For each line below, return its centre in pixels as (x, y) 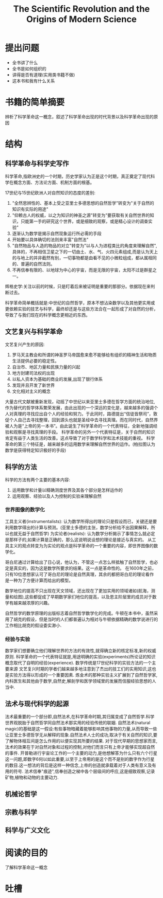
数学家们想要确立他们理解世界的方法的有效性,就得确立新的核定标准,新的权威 (81, 651)
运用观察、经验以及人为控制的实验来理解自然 (57, 496)
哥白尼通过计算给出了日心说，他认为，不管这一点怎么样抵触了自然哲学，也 (79, 562)
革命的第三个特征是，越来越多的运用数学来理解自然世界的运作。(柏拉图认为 (80, 444)
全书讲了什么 (25, 62)
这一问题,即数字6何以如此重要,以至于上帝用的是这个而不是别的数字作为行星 (80, 759)
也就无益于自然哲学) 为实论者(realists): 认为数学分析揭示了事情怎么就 (78, 533)
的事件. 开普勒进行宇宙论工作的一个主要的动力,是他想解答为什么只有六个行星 (81, 753)
